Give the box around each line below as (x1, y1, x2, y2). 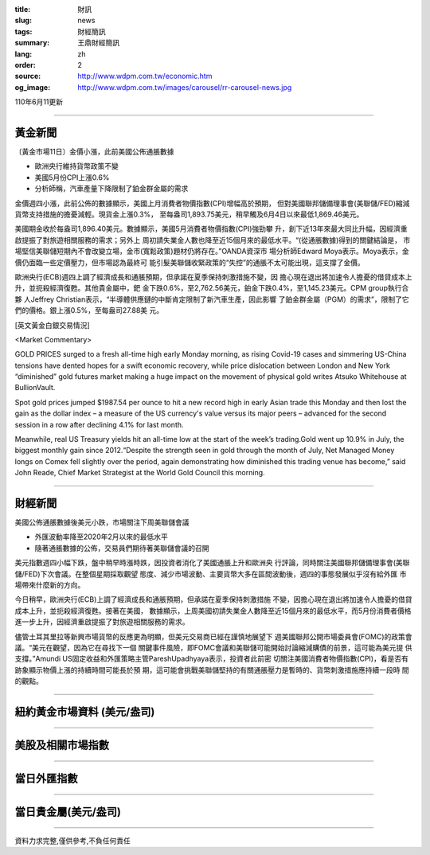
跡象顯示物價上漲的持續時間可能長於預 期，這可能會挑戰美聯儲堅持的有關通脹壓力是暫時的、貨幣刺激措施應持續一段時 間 (14, 665, 409, 674)
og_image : (14, 82, 51, 92)
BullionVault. (14, 383, 56, 392)
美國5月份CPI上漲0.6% (34, 172, 110, 182)
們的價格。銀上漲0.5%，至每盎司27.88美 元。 (14, 306, 164, 315)
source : (14, 72, 41, 81)
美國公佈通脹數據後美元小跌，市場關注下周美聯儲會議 (14, 517, 190, 527)
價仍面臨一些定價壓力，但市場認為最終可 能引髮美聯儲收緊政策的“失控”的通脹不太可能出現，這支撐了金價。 (14, 257, 365, 267)
